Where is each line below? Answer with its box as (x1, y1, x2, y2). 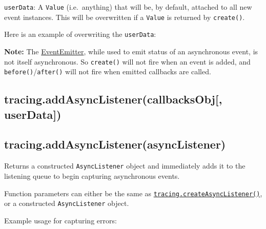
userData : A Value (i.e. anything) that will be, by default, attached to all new (4, 2, 252, 12)
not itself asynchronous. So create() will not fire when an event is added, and (4, 56, 251, 67)
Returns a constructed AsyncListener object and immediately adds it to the (4, 160, 245, 171)
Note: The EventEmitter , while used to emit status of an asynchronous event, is (4, 46, 258, 56)
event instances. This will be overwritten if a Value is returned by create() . (4, 11, 245, 22)
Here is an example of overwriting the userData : (4, 29, 156, 39)
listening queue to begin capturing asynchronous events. (4, 170, 180, 181)
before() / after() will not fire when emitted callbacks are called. (4, 66, 211, 77)
